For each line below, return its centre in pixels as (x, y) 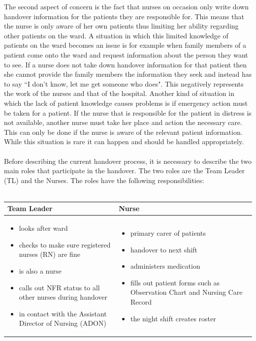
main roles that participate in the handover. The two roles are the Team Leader (124, 170)
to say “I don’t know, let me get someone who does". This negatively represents (124, 83)
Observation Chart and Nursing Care (186, 292)
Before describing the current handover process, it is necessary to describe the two (128, 161)
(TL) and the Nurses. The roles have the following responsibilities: (104, 180)
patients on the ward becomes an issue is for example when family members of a (125, 45)
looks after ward (43, 228)
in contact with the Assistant (63, 313)
